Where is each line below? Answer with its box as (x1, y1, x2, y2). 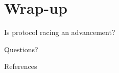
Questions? (4, 44, 38, 54)
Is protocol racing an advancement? (4, 27, 115, 38)
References (4, 61, 37, 71)
